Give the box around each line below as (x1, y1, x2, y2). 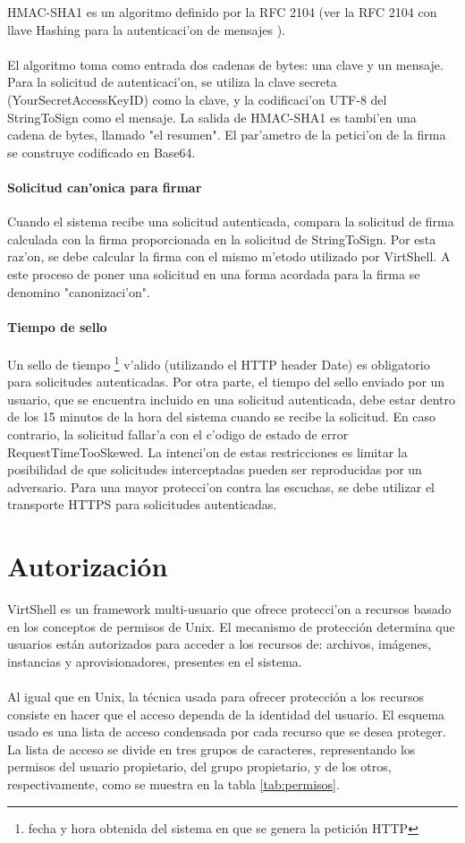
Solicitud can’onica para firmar (7, 177, 202, 196)
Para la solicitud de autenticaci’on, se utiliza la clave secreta (7, 72, 337, 91)
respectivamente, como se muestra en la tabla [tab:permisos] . (7, 774, 340, 793)
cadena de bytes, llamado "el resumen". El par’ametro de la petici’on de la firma (7, 125, 446, 144)
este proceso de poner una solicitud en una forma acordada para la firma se (7, 264, 420, 283)
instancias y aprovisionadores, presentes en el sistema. (7, 651, 302, 670)
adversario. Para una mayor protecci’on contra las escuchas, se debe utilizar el (7, 477, 435, 496)
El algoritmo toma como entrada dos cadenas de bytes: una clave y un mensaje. (7, 55, 444, 73)
